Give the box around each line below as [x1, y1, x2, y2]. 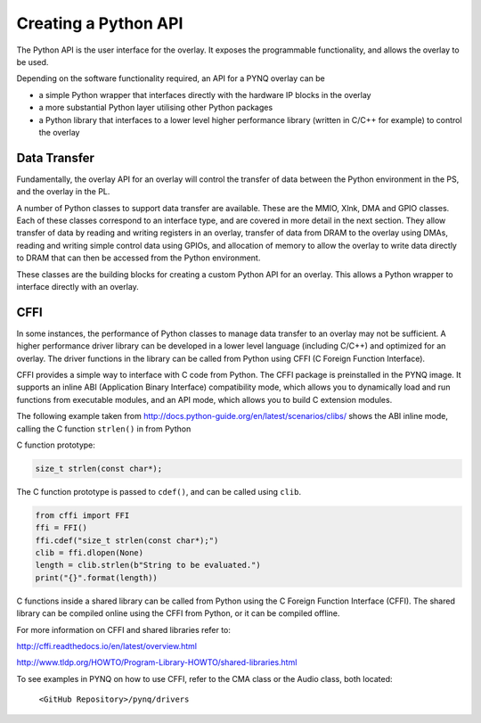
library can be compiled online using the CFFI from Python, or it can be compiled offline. [16, 608, 340, 619]
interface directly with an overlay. [16, 281, 140, 292]
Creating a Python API [16, 13, 183, 33]
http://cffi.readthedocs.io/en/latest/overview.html [16, 641, 198, 652]
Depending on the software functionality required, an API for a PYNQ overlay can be [16, 73, 325, 84]
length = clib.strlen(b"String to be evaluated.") [35, 560, 262, 571]
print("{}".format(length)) [35, 572, 158, 583]
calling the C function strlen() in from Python [16, 423, 192, 434]
